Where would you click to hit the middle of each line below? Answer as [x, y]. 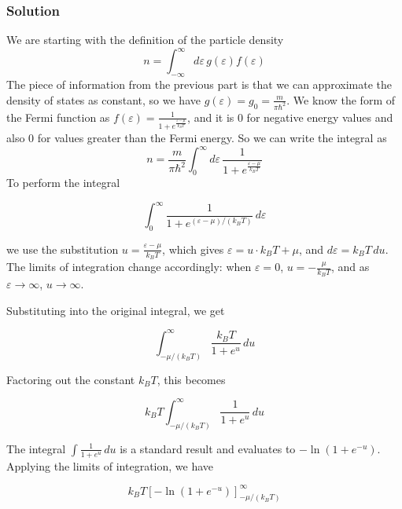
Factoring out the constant [71, 379]
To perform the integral [63, 182]
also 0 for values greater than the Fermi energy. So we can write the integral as [197, 138]
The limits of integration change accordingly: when [129, 267]
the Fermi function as [58, 117]
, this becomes [191, 379]
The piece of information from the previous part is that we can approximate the [199, 84]
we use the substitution [63, 249]
